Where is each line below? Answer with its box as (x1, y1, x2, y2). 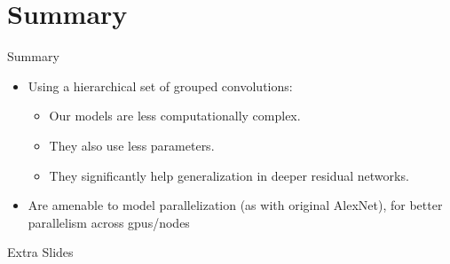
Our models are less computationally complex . (49, 106, 301, 125)
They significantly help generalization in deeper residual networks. (49, 166, 409, 184)
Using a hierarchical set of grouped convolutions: (28, 76, 293, 95)
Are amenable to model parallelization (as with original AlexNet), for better (28, 196, 443, 214)
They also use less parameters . (49, 136, 215, 154)
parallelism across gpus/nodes (28, 213, 190, 231)
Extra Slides (7, 243, 74, 261)
